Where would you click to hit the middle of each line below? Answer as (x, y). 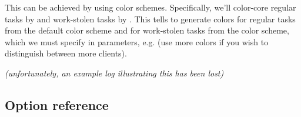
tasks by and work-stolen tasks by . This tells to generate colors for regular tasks (150, 19)
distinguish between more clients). (66, 53)
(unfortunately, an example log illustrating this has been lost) (114, 73)
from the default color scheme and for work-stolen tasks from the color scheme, (147, 30)
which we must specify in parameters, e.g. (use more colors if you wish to (137, 41)
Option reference (57, 104)
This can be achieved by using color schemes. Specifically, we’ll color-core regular (150, 7)
